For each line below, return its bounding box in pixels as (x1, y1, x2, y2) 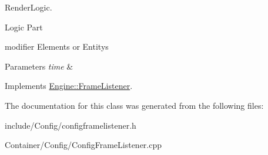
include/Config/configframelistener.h (5, 119, 136, 131)
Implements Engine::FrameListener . (5, 80, 133, 92)
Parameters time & (5, 60, 73, 72)
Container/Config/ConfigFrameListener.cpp (5, 139, 162, 151)
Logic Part (5, 20, 43, 33)
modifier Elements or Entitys (5, 40, 109, 53)
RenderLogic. (5, 1, 52, 13)
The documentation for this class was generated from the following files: (5, 99, 264, 111)
